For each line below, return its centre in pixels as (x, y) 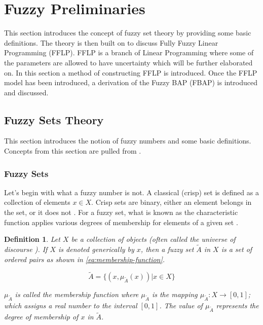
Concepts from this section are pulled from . (73, 151)
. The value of (181, 305)
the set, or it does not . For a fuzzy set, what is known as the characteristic (121, 212)
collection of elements (37, 202)
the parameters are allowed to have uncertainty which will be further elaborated (128, 62)
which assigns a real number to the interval (71, 305)
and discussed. (26, 92)
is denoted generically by (96, 249)
